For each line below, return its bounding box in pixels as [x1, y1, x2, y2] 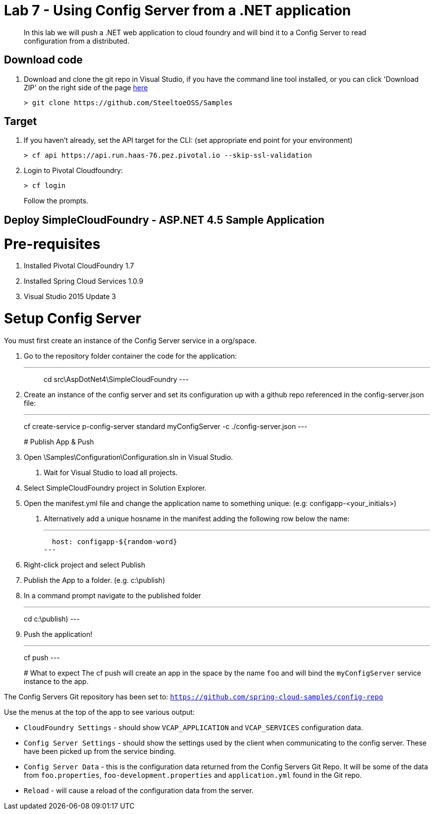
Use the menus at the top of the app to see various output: [4, 707, 195, 716]
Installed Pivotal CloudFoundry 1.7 [24, 261, 134, 270]
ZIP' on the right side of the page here [24, 83, 148, 92]
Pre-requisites [4, 235, 101, 252]
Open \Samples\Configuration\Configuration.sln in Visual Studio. [24, 452, 233, 461]
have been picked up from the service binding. [24, 747, 176, 755]
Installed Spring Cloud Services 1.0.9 [24, 277, 144, 286]
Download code [4, 54, 83, 66]
